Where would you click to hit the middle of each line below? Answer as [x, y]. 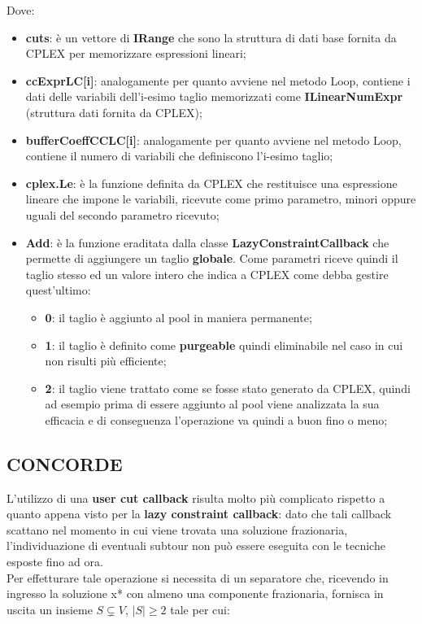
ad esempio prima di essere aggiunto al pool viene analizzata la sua [212, 404]
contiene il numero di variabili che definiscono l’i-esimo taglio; [179, 156]
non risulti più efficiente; [106, 361]
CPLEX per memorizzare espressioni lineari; [136, 53]
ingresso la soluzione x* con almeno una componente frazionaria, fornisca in [195, 593]
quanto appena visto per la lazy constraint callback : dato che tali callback [199, 514]
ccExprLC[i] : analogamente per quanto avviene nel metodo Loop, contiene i [218, 80]
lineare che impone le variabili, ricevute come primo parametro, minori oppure [221, 199]
